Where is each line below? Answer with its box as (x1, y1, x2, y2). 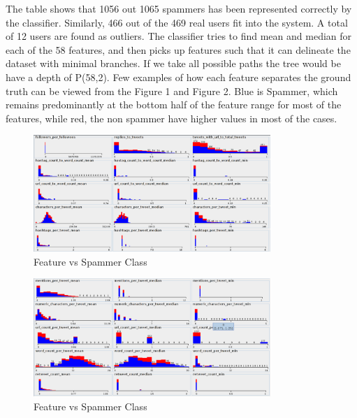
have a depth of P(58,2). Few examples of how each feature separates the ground (6, 69, 351, 84)
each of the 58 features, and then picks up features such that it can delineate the (6, 42, 351, 57)
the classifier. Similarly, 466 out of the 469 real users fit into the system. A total (6, 15, 348, 29)
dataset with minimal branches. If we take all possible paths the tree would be (6, 56, 341, 71)
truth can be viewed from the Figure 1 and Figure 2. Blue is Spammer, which (6, 83, 338, 98)
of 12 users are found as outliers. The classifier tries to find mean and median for (6, 29, 352, 43)
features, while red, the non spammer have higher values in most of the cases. (6, 110, 337, 125)
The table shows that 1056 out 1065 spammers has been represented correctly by (6, 1, 352, 15)
